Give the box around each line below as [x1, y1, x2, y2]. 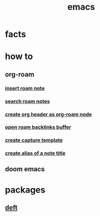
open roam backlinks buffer [5, 124, 71, 131]
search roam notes [5, 98, 50, 104]
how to [5, 51, 33, 62]
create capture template [5, 137, 63, 144]
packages [5, 184, 46, 195]
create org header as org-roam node [5, 111, 92, 117]
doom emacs [5, 165, 45, 173]
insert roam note [5, 84, 45, 91]
